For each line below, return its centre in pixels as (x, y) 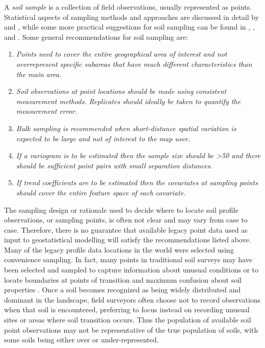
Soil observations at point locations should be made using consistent (121, 91)
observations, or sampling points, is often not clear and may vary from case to (126, 220)
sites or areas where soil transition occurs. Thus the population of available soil (128, 320)
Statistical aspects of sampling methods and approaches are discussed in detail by (132, 17)
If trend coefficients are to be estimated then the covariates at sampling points (137, 182)
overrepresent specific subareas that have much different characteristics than (134, 64)
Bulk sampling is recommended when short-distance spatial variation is (126, 128)
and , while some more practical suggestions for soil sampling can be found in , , (129, 27)
